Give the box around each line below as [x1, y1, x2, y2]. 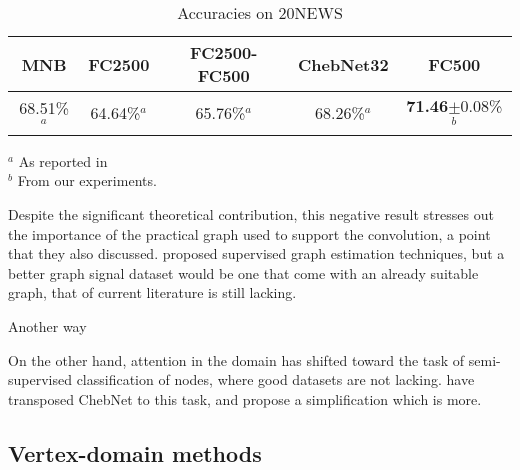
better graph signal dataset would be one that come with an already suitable [8, 262, 479, 283]
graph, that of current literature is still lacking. [8, 282, 297, 303]
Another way [8, 315, 87, 336]
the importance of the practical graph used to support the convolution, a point [8, 223, 491, 244]
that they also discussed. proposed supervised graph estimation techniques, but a [8, 243, 505, 264]
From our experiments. [17, 170, 157, 191]
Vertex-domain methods [8, 437, 262, 468]
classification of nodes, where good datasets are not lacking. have [76, 369, 475, 390]
